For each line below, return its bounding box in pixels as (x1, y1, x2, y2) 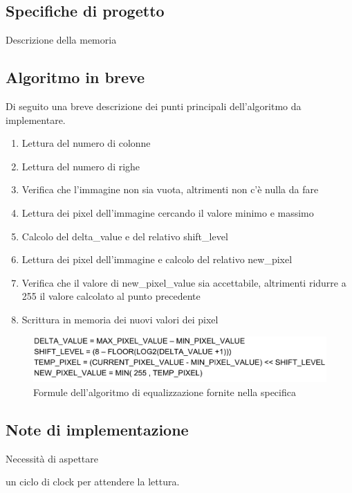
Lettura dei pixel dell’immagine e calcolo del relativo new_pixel (21, 252, 293, 267)
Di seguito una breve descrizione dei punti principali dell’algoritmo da (6, 99, 302, 113)
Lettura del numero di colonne (21, 136, 151, 150)
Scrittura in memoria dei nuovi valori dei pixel (21, 312, 219, 326)
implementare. (6, 112, 66, 127)
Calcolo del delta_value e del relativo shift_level (21, 228, 228, 243)
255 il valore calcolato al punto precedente (21, 289, 201, 303)
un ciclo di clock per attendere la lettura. (6, 474, 180, 489)
